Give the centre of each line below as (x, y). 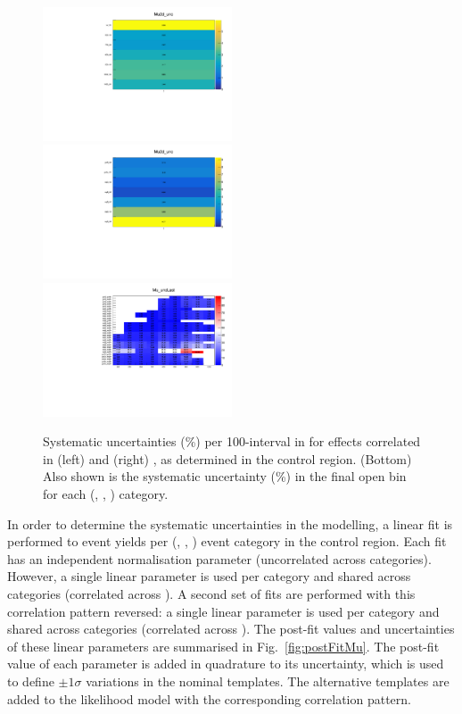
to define (31, 681)
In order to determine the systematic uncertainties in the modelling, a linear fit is (230, 523)
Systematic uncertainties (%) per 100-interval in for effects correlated (232, 441)
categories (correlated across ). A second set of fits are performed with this (211, 594)
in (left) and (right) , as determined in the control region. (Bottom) (227, 458)
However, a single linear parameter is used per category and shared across (209, 576)
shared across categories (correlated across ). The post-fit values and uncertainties (231, 629)
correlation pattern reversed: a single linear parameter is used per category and (223, 611)
